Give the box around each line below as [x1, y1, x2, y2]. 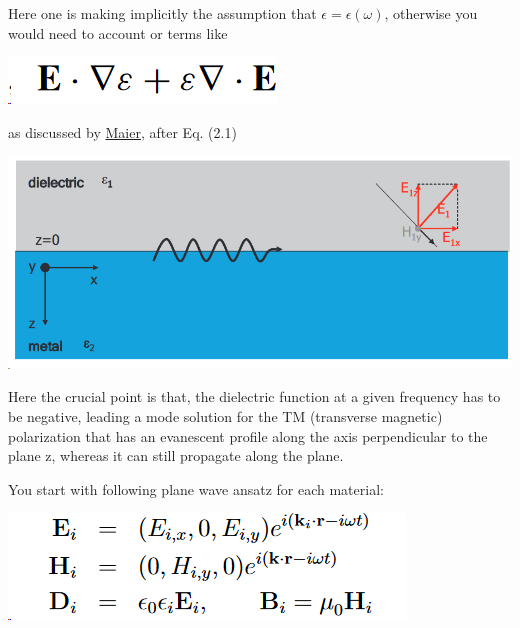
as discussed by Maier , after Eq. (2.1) [8, 121, 237, 142]
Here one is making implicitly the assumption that [8, 3, 317, 23]
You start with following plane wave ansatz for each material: [8, 478, 384, 499]
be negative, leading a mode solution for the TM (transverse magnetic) [8, 405, 443, 426]
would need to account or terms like [8, 22, 228, 43]
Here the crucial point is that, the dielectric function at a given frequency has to [8, 386, 501, 407]
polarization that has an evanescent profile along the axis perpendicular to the [8, 425, 488, 446]
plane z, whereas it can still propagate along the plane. [8, 445, 344, 466]
